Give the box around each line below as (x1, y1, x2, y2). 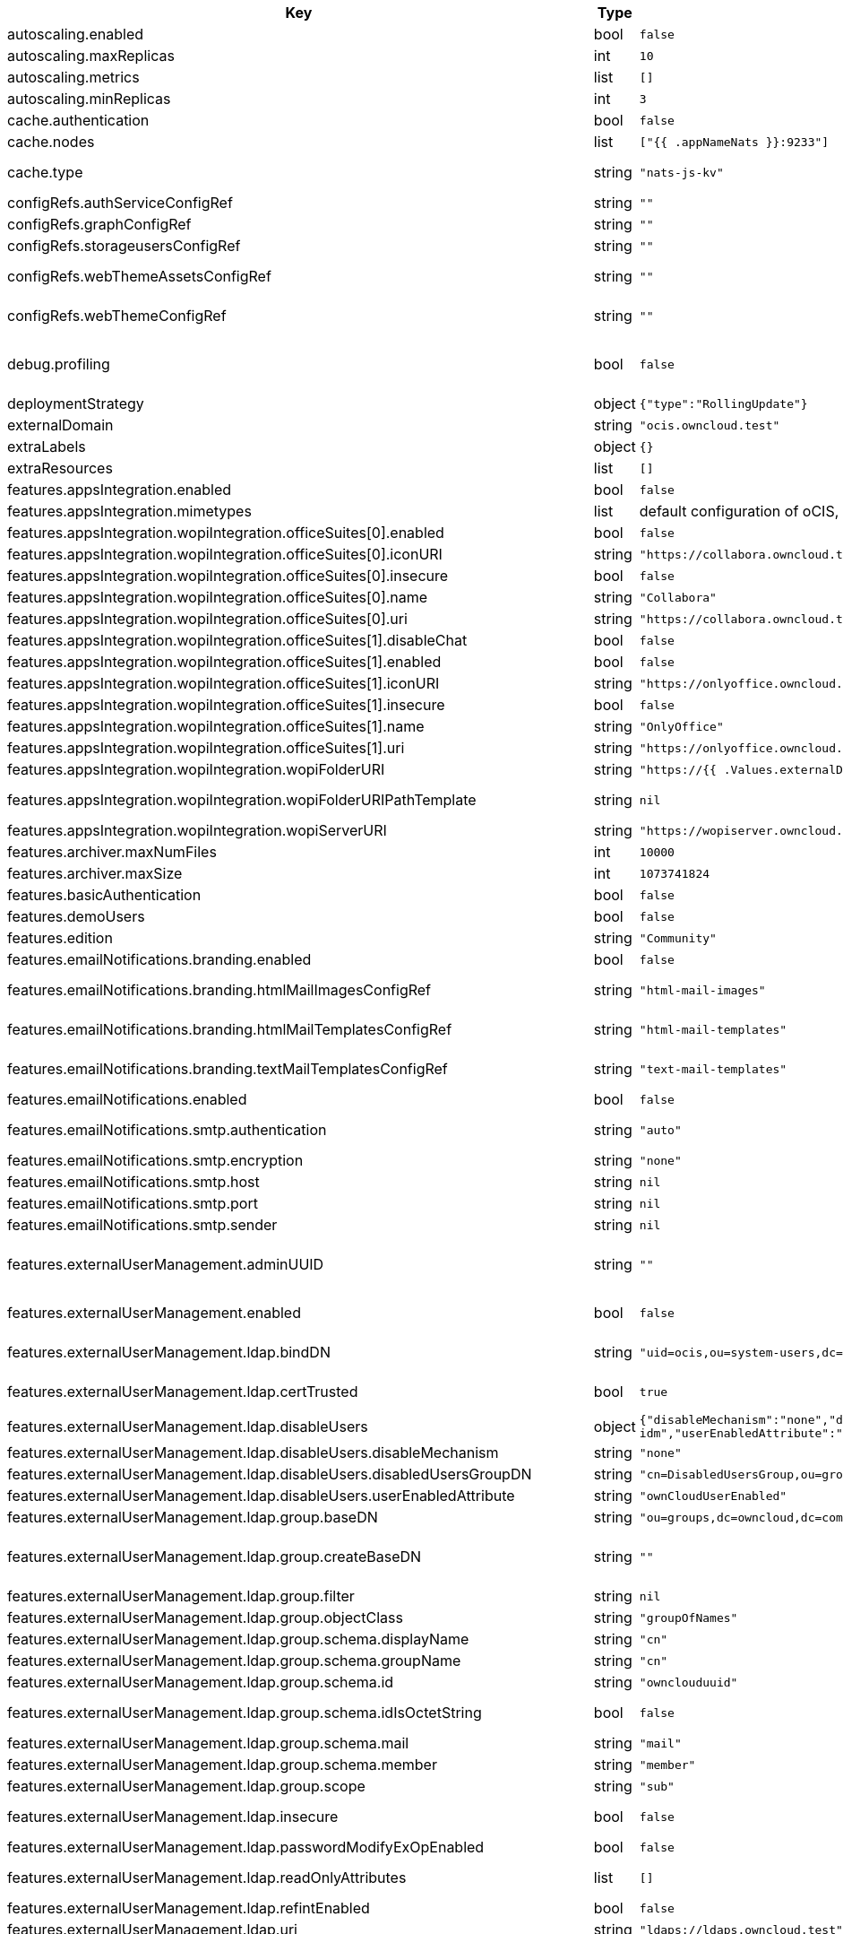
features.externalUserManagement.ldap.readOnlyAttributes (7, 1869, 407, 1886)
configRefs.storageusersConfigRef (7, 237, 241, 255)
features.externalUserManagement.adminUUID (7, 1255, 324, 1273)
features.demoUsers (7, 907, 145, 925)
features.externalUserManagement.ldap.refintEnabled (7, 1899, 370, 1917)
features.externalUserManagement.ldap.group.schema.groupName (7, 1652, 461, 1669)
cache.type (7, 163, 83, 181)
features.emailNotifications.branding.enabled (7, 950, 312, 968)
